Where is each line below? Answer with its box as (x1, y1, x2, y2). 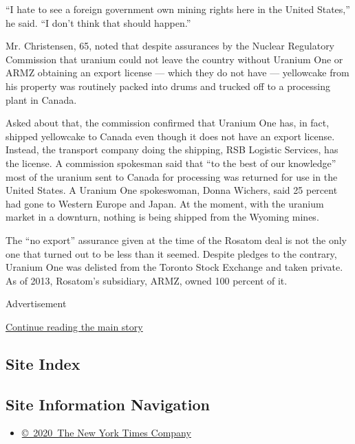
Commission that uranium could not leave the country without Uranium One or (6, 52, 343, 66)
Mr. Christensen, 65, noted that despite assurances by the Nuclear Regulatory (6, 38, 335, 53)
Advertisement (6, 296, 67, 311)
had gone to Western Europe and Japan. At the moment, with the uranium (6, 196, 324, 210)
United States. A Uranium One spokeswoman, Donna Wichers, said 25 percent (6, 183, 338, 197)
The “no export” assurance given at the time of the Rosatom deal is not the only (6, 232, 347, 247)
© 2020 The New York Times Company (21, 425, 191, 440)
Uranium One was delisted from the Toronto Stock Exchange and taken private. (6, 260, 343, 274)
